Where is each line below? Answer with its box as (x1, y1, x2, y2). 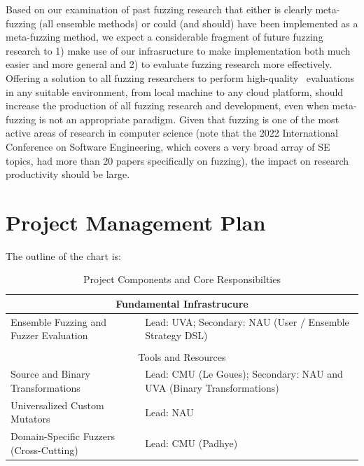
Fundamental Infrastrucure (115, 296, 248, 311)
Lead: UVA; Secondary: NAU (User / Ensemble (145, 314, 349, 329)
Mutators (10, 411, 50, 426)
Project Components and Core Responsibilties (83, 272, 281, 287)
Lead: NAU (145, 404, 194, 419)
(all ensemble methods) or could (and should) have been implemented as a (38, 15, 358, 30)
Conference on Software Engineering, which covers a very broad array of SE (6, 139, 330, 153)
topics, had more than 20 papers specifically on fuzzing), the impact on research (6, 153, 349, 167)
